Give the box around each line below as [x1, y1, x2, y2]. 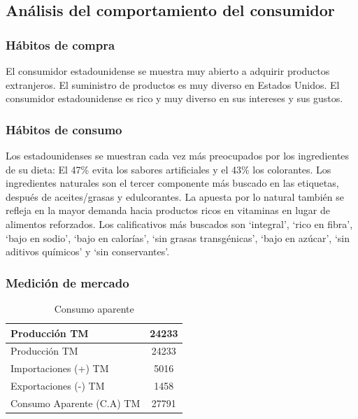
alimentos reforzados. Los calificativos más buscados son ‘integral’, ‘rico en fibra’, [6, 216, 353, 231]
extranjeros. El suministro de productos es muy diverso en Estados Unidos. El [6, 77, 340, 92]
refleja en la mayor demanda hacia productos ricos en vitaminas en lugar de [6, 203, 330, 218]
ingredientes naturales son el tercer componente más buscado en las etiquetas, [6, 176, 339, 190]
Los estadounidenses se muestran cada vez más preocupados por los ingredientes [6, 148, 350, 162]
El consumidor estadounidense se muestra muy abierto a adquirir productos [6, 64, 330, 78]
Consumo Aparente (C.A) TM [10, 395, 141, 410]
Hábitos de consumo [6, 120, 122, 138]
